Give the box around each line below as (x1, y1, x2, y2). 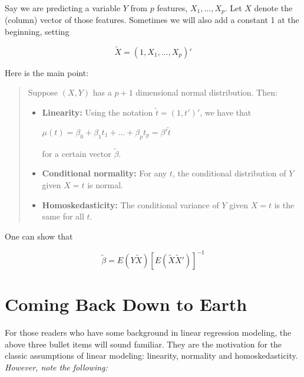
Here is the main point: (5, 66, 89, 78)
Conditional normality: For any (42, 167, 167, 179)
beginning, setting (5, 25, 70, 38)
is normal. (87, 179, 123, 191)
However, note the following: (5, 360, 108, 373)
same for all (42, 210, 84, 222)
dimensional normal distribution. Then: (136, 86, 277, 99)
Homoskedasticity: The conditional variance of (42, 198, 219, 211)
